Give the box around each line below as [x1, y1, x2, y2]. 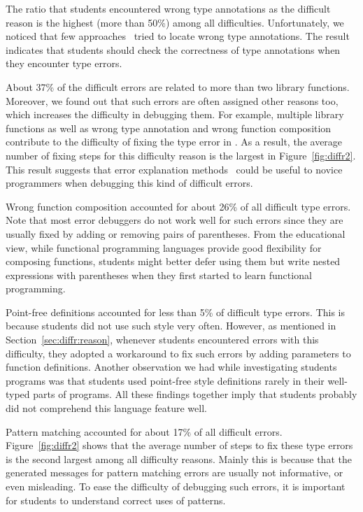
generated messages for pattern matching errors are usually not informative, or [6, 465, 343, 480]
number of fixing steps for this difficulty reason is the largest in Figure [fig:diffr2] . [6, 148, 356, 162]
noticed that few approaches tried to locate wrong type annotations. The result [6, 29, 350, 43]
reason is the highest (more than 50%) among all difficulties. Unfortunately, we [6, 15, 344, 29]
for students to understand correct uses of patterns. [6, 492, 226, 507]
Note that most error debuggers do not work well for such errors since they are [6, 213, 343, 227]
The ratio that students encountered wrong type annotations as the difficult [6, 1, 331, 15]
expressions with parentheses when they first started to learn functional [6, 267, 312, 282]
